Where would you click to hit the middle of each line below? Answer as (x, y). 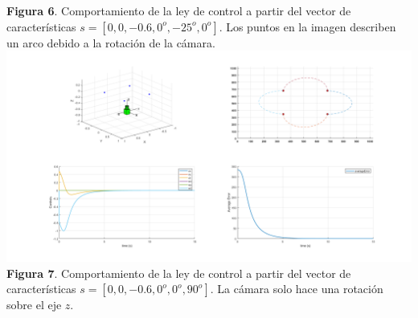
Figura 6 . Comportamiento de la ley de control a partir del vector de (179, 10)
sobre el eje (34, 305)
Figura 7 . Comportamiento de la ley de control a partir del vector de (179, 273)
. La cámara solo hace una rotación (297, 289)
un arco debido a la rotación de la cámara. (111, 42)
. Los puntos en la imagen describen (307, 26)
